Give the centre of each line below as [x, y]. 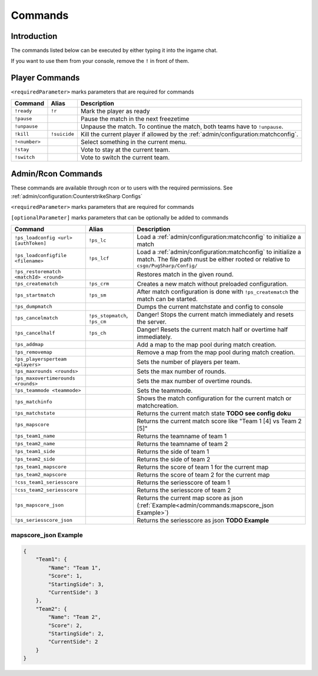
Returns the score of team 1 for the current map [203, 467]
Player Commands [45, 78]
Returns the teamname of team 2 [182, 444]
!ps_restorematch [38, 272]
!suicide [63, 134]
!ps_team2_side [35, 459]
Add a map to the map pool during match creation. [207, 344]
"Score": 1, [65, 576]
